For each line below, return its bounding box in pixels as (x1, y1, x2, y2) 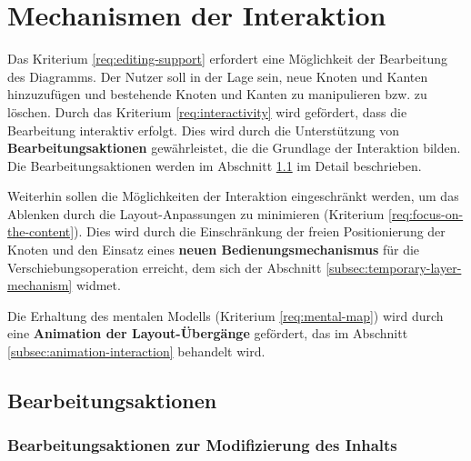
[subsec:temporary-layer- (326, 257, 462, 276)
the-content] (7, 222, 75, 241)
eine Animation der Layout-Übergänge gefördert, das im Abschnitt (7, 324, 408, 343)
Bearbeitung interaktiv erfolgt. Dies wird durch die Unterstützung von (7, 120, 399, 139)
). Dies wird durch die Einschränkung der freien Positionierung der (74, 222, 446, 241)
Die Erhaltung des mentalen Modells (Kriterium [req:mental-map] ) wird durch (7, 306, 444, 325)
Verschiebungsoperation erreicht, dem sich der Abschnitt (7, 257, 322, 276)
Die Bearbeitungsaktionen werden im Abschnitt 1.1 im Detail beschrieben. (7, 155, 422, 175)
